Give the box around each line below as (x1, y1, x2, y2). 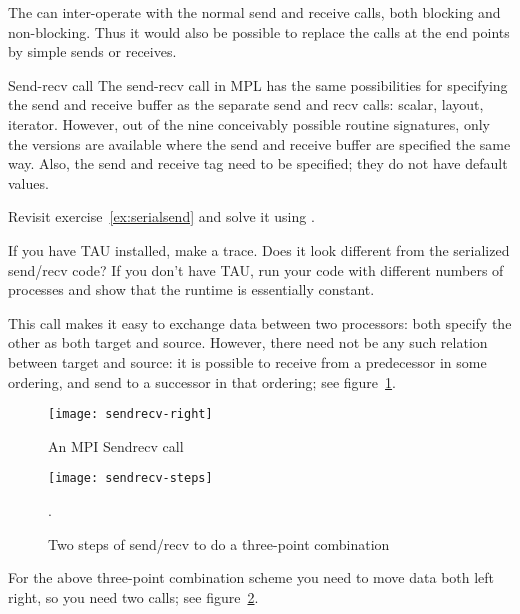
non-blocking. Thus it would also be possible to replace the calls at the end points (8, 21, 510, 42)
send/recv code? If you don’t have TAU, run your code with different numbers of (8, 259, 504, 280)
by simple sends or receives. (8, 41, 177, 62)
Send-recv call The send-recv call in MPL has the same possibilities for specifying (8, 74, 508, 95)
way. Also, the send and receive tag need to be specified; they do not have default (8, 153, 508, 174)
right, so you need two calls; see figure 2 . (8, 586, 259, 607)
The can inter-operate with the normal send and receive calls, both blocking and (8, 2, 501, 22)
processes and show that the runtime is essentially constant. (8, 279, 375, 300)
